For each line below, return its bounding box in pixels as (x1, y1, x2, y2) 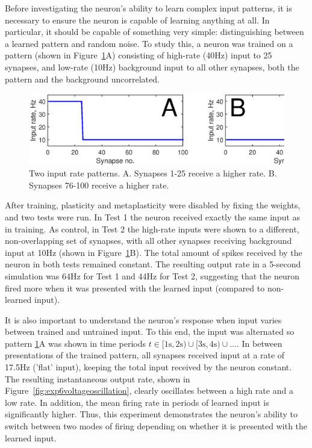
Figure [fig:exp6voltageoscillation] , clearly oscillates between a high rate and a (5, 384, 293, 397)
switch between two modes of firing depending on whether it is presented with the (5, 420, 308, 432)
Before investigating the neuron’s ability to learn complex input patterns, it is (5, 2, 292, 14)
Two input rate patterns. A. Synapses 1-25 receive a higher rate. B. (29, 167, 277, 179)
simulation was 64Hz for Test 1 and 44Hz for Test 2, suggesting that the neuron (5, 269, 299, 282)
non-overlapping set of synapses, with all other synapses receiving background (5, 234, 292, 247)
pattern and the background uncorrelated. (5, 72, 160, 85)
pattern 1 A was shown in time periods (5, 337, 146, 349)
